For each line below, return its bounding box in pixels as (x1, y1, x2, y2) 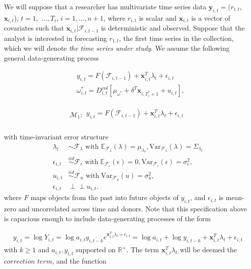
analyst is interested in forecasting (4, 33, 107, 43)
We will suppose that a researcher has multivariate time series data (4, 1, 207, 11)
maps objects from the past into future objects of (31, 192, 179, 202)
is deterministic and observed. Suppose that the (101, 23, 245, 33)
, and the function (52, 255, 107, 266)
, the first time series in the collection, (119, 33, 234, 43)
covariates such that (4, 23, 64, 33)
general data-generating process (4, 52, 99, 63)
